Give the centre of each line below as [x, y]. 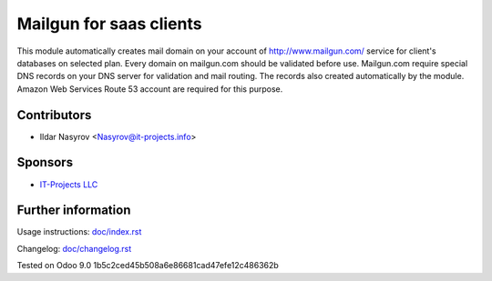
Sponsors [45, 162]
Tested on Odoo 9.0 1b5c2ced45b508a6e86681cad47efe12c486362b [148, 266]
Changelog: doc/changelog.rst [74, 248]
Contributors [54, 115]
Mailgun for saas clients [109, 24]
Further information [74, 211]
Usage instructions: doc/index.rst [79, 232]
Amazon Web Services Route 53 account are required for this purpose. [150, 89]
